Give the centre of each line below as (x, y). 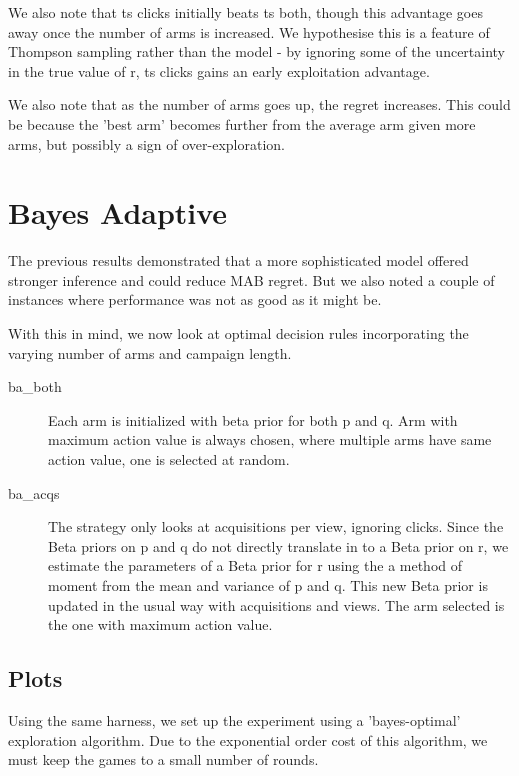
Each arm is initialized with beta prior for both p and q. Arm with (253, 419)
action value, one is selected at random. (169, 459)
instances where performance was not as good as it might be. (195, 299)
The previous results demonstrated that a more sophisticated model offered (238, 260)
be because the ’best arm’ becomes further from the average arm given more (242, 123)
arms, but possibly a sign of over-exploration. (146, 143)
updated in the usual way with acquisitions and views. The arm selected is (276, 604)
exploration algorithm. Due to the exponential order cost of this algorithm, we (248, 739)
